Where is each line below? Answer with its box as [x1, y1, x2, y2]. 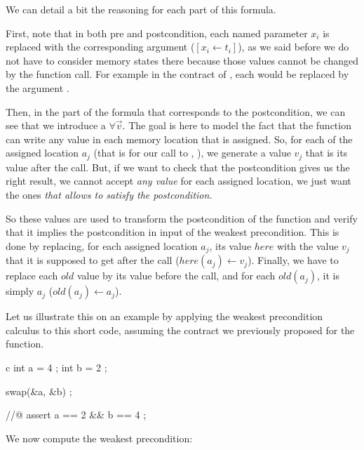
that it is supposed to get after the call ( [6, 253, 180, 267]
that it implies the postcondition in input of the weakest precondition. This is [6, 225, 339, 239]
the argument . [6, 80, 69, 95]
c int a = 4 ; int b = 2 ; [6, 360, 107, 374]
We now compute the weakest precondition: [6, 430, 193, 445]
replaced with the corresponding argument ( [6, 39, 195, 54]
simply [6, 284, 34, 298]
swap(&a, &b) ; [6, 383, 72, 398]
